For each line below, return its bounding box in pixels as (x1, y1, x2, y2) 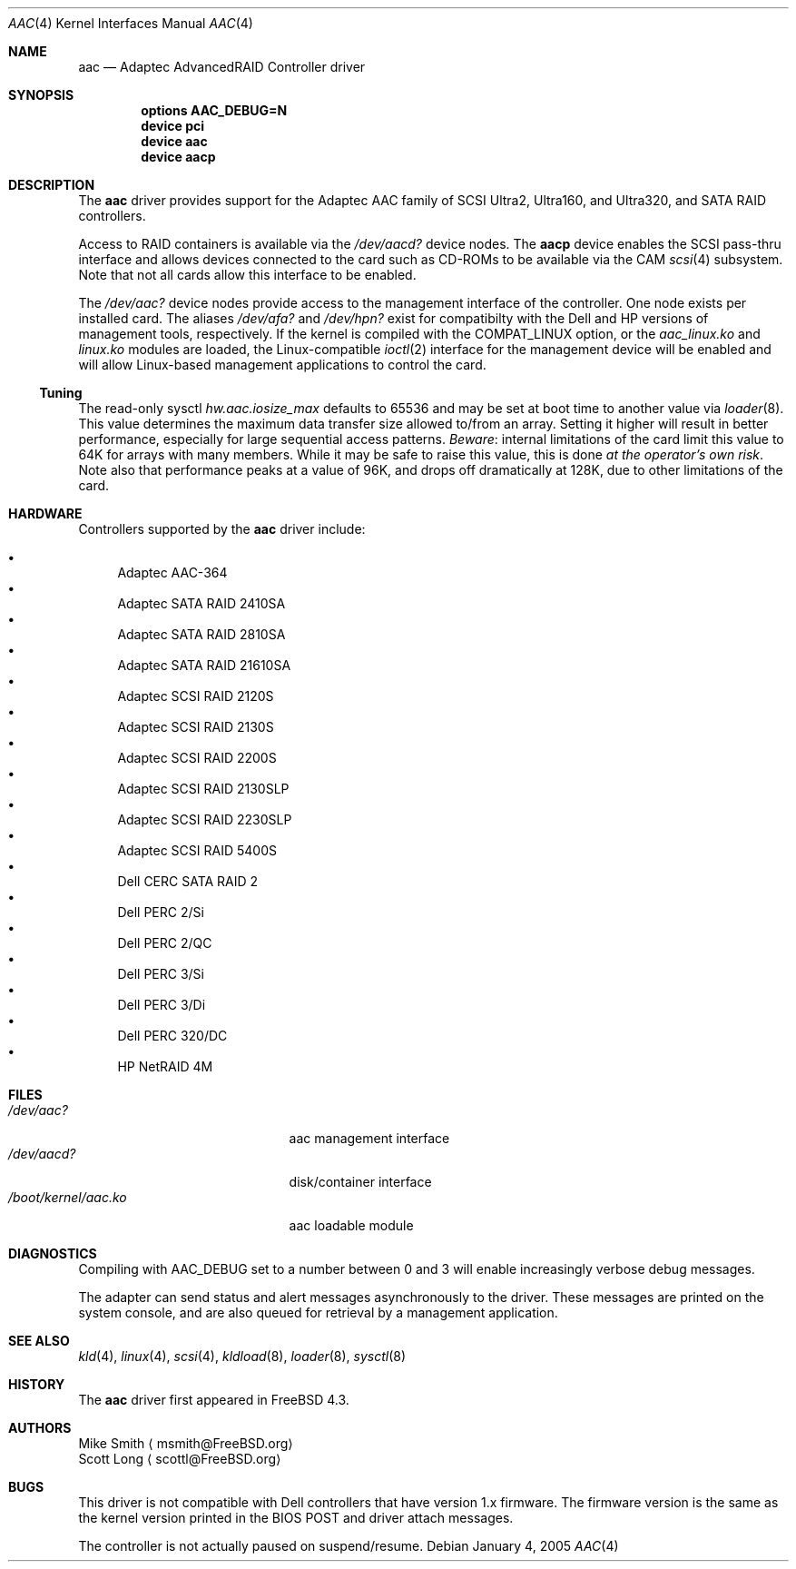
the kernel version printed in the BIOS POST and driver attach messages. (78, 1510, 514, 1525)
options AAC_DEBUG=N (141, 103, 288, 118)
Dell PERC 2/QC (117, 935, 212, 951)
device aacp (141, 149, 216, 164)
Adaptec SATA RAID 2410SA (117, 596, 286, 611)
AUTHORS (8, 1420, 72, 1436)
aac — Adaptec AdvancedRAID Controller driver (78, 59, 366, 74)
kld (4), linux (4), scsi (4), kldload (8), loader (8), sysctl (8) (78, 1348, 407, 1364)
